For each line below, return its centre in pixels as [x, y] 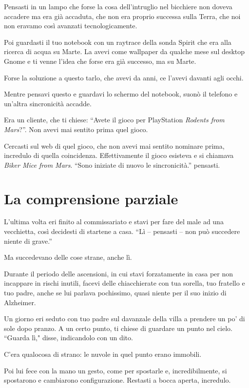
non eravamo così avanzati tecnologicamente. [71, 26]
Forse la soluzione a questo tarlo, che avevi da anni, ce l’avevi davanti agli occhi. [124, 77]
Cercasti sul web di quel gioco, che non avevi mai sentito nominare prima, [114, 145]
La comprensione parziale [91, 198]
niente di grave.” [28, 241]
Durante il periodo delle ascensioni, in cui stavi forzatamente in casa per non [119, 273]
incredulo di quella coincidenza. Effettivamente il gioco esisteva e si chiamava [119, 155]
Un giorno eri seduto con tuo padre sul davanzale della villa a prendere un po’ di [124, 319]
